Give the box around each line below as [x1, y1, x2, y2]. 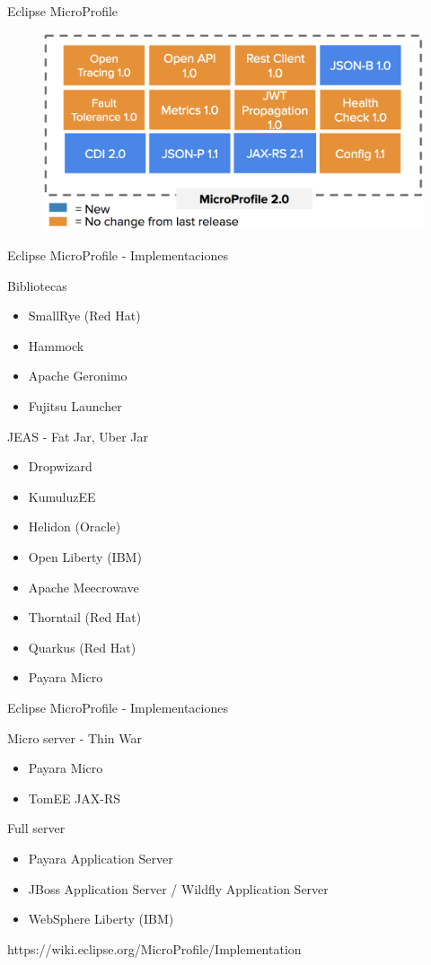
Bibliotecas [7, 276, 67, 294]
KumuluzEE [28, 487, 96, 505]
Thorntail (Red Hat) [28, 608, 142, 627]
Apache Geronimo [28, 366, 128, 385]
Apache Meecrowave [28, 577, 139, 596]
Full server [7, 819, 66, 838]
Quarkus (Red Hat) [28, 637, 136, 656]
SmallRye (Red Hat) [28, 306, 141, 325]
